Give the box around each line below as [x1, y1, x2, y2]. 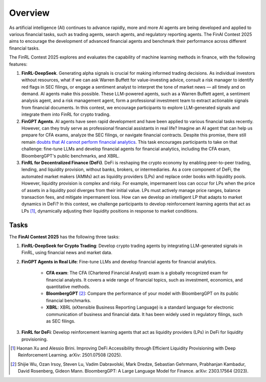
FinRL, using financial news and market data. [21, 250, 113, 255]
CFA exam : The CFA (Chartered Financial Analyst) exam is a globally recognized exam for [46, 270, 229, 276]
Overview [9, 7, 50, 18]
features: [9, 61, 28, 67]
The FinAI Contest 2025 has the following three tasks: [9, 234, 120, 240]
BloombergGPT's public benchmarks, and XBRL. [21, 153, 120, 159]
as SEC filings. [46, 318, 76, 324]
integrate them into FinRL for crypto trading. [21, 111, 111, 118]
